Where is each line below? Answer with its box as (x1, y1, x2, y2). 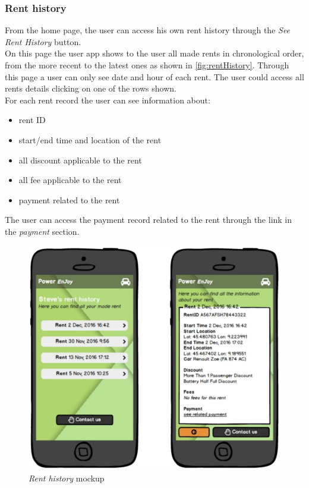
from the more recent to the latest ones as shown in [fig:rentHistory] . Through (5, 59, 289, 71)
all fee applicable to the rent (18, 174, 122, 186)
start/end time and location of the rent (18, 133, 162, 146)
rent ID (18, 114, 46, 126)
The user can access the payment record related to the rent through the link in (5, 213, 292, 226)
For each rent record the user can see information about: (5, 93, 210, 106)
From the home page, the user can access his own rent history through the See (5, 24, 291, 36)
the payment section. (5, 225, 80, 237)
